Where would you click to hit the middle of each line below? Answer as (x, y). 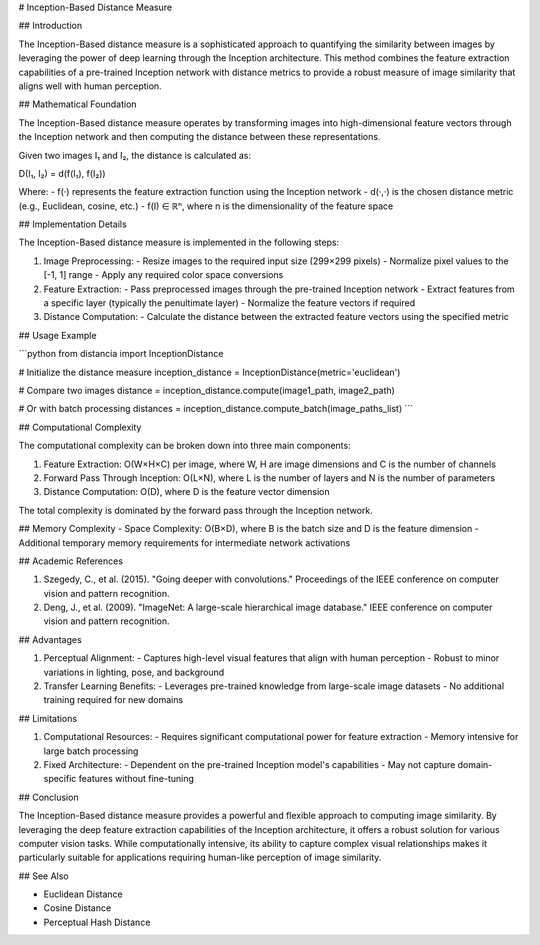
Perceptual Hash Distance (97, 922)
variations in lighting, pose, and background (134, 672)
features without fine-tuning (136, 779)
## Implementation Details (72, 224)
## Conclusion (48, 797)
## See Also (43, 876)
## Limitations (48, 718)
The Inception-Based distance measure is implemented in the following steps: (179, 242)
